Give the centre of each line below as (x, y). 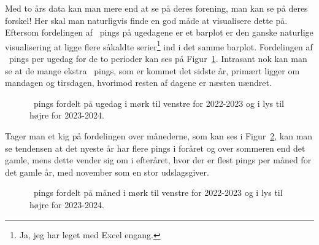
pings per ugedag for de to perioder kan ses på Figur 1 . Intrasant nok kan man (158, 59)
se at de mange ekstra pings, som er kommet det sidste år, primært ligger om (152, 70)
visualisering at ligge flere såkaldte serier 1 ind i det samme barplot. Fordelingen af (159, 45)
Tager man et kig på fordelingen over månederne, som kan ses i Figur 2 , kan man (159, 136)
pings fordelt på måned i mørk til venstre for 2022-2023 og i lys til (158, 192)
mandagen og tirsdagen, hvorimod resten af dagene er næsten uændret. (138, 83)
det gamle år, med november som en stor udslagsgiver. (107, 172)
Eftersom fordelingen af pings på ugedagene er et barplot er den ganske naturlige (159, 32)
